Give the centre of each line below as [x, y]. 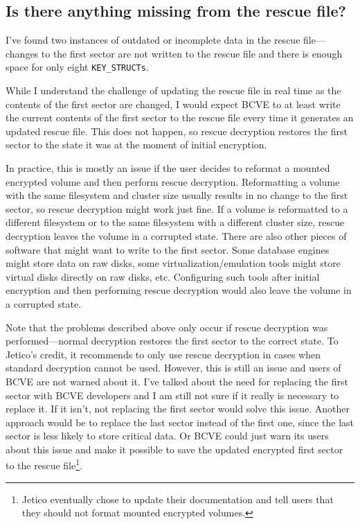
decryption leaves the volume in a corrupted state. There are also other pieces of [176, 235]
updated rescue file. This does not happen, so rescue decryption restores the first [177, 131]
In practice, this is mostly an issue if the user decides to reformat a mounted [168, 168]
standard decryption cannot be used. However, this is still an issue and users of [173, 368]
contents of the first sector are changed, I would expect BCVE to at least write [173, 104]
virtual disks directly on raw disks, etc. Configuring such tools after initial [163, 276]
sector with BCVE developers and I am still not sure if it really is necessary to [172, 395]
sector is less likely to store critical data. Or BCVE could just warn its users [167, 436]
